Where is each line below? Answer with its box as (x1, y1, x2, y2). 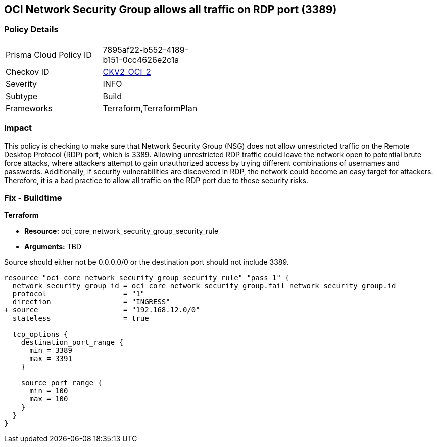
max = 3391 (29, 354, 72, 363)
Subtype (6, 91, 38, 101)
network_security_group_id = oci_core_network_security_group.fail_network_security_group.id (12, 282, 396, 290)
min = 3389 (29, 346, 72, 355)
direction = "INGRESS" (12, 298, 170, 306)
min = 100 (29, 387, 68, 395)
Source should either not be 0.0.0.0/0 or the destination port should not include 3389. (4, 258, 289, 267)
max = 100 (29, 395, 68, 404)
